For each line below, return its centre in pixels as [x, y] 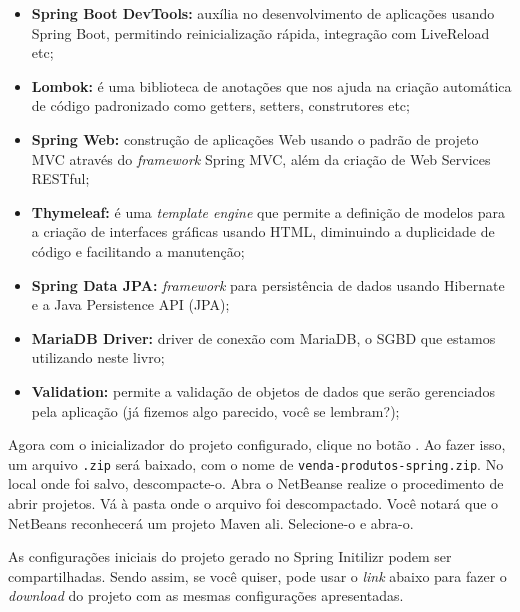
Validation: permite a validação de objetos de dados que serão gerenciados [263, 390]
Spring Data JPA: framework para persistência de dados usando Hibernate [268, 284]
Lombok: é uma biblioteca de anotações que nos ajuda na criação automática [271, 85]
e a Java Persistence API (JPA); [130, 304]
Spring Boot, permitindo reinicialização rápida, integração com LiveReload [260, 32]
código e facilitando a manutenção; [138, 250]
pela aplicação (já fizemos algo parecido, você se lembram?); [215, 410]
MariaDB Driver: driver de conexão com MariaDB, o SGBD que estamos [263, 337]
